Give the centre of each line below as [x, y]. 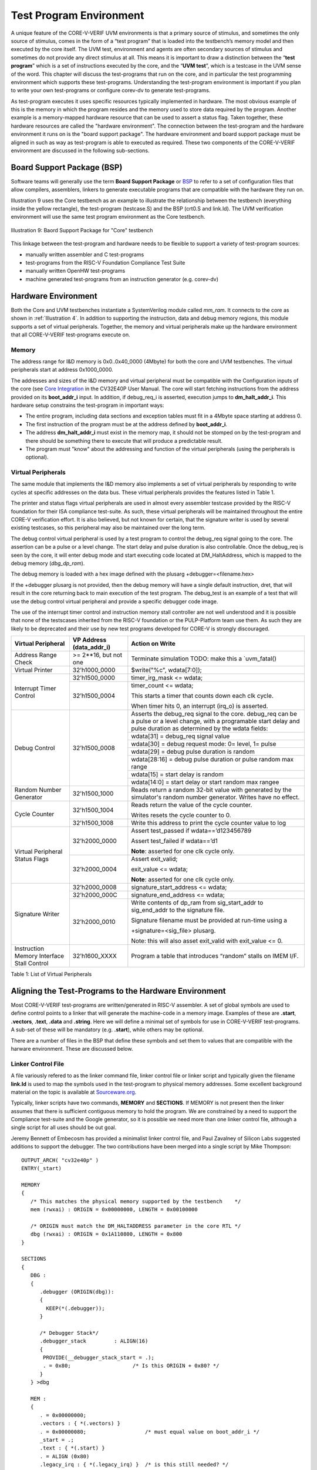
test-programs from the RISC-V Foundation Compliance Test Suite [105, 263]
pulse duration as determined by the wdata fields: [200, 729]
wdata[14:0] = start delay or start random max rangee [205, 782]
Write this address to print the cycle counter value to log [209, 823]
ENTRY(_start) [41, 1168]
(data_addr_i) [92, 647]
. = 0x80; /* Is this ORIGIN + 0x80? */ [131, 1366]
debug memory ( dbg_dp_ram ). [48, 563]
